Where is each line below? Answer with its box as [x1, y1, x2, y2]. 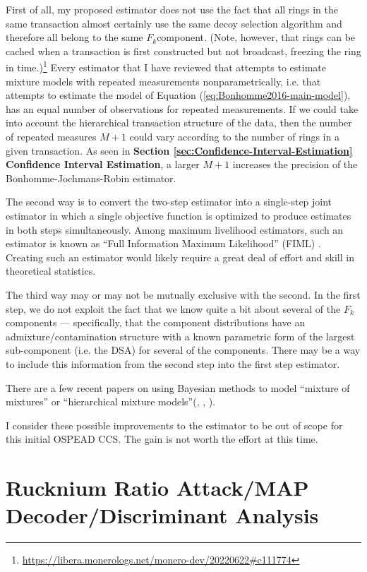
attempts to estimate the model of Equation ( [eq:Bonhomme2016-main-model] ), [6, 88, 351, 102]
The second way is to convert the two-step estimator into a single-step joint [6, 194, 332, 209]
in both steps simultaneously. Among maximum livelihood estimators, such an [6, 222, 344, 237]
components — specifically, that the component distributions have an [6, 315, 306, 330]
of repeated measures [6, 129, 97, 143]
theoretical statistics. [6, 263, 96, 278]
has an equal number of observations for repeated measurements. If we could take [6, 101, 359, 116]
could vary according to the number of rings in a [129, 129, 339, 143]
